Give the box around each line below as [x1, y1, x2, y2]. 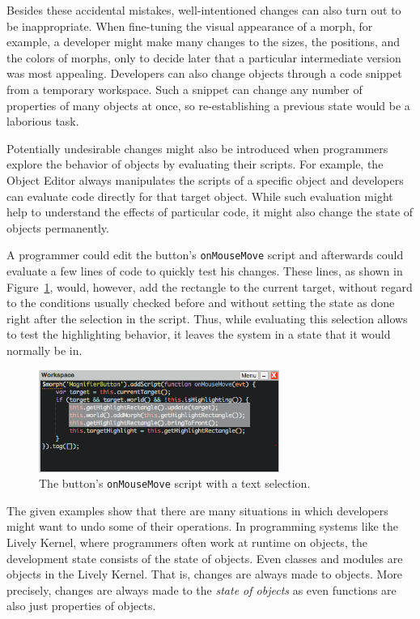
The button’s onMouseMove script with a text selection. [39, 475, 311, 492]
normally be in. [6, 341, 83, 358]
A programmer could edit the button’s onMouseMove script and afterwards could [6, 246, 404, 263]
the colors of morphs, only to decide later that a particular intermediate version [6, 49, 401, 66]
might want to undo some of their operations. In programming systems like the [6, 518, 398, 535]
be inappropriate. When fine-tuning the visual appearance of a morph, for [6, 17, 373, 34]
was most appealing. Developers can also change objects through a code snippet [6, 65, 402, 82]
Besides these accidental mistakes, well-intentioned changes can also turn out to [6, 2, 401, 18]
